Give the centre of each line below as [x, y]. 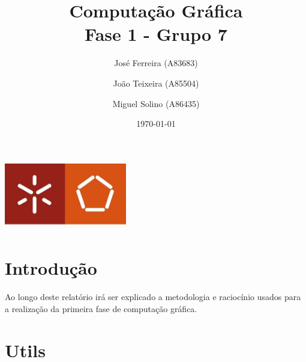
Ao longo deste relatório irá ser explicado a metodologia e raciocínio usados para [153, 297]
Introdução [51, 268]
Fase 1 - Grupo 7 [156, 34]
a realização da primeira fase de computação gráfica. [101, 308]
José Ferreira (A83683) [156, 63]
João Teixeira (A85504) [156, 83]
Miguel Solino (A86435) [156, 103]
